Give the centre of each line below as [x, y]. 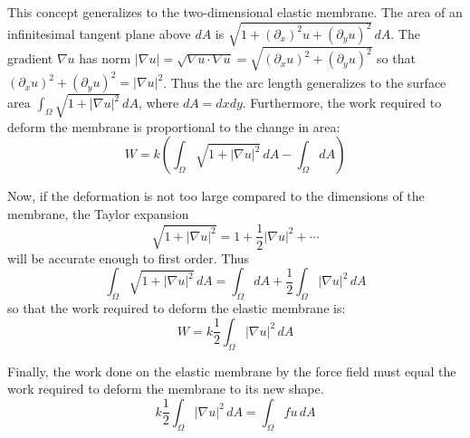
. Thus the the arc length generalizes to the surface [305, 82]
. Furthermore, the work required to [342, 103]
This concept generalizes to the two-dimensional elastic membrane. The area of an [235, 12]
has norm [105, 58]
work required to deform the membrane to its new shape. [166, 389]
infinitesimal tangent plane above [99, 33]
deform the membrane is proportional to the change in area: [174, 126]
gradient [30, 58]
